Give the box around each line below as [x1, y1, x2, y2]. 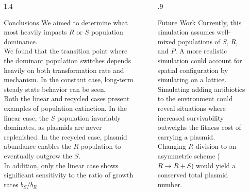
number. [157, 179, 182, 189]
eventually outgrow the [4, 150, 72, 160]
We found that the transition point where [4, 46, 128, 56]
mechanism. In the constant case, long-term [4, 74, 133, 85]
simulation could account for [157, 55, 242, 65]
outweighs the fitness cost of [157, 122, 241, 132]
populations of [178, 36, 220, 46]
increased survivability [157, 112, 224, 123]
